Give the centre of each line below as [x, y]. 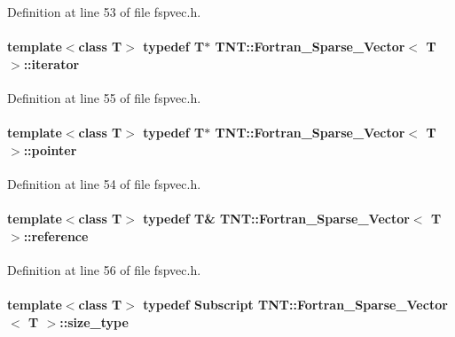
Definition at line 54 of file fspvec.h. [104, 183]
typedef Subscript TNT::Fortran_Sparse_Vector [295, 305]
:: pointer [50, 149]
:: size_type [94, 321]
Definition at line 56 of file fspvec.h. [104, 269]
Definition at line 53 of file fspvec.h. [104, 12]
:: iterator [51, 63]
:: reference [56, 235]
